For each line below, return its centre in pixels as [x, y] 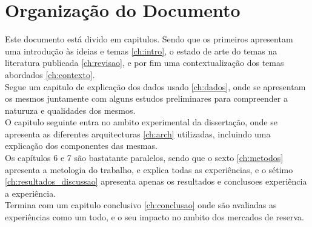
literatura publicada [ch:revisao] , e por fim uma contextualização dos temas [144, 63]
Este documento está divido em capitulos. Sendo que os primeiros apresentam [149, 39]
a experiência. [31, 193]
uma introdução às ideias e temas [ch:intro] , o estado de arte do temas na [141, 51]
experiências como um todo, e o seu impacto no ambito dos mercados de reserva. [154, 217]
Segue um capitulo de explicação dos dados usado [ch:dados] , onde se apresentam [155, 86]
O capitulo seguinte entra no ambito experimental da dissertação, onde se [141, 122]
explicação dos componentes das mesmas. [81, 146]
